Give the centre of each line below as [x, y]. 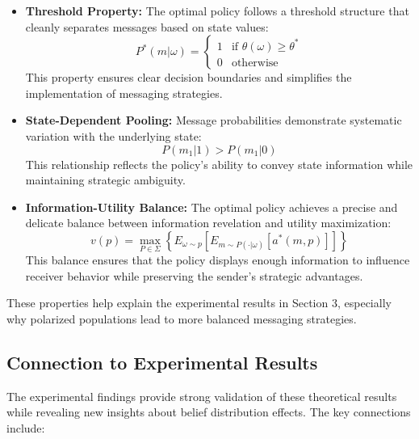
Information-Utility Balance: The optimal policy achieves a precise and [212, 207]
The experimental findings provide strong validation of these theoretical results [202, 396]
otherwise [255, 63]
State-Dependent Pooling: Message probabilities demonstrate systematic [214, 120]
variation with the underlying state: [113, 135]
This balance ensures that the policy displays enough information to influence [218, 260]
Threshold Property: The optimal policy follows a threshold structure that [217, 11]
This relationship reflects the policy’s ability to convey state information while [219, 164]
